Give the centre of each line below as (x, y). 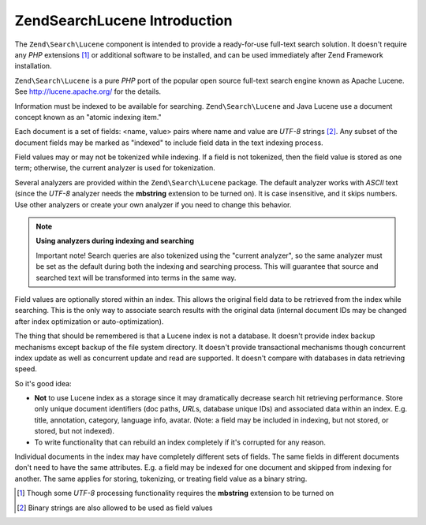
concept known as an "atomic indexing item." (88, 117)
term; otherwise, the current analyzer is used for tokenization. (115, 168)
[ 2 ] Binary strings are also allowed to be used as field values (115, 508)
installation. (33, 66)
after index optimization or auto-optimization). (89, 321)
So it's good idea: (43, 383)
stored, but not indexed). (74, 431)
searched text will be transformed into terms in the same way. (136, 277)
